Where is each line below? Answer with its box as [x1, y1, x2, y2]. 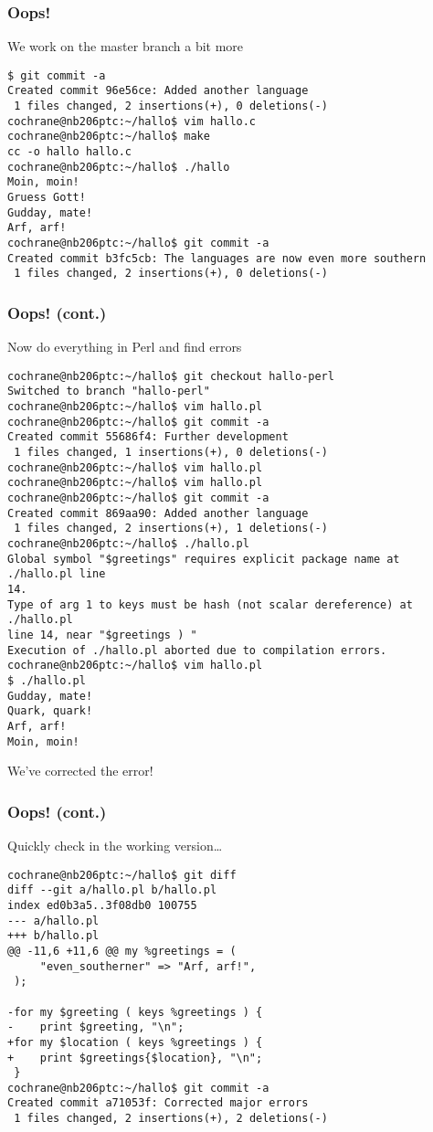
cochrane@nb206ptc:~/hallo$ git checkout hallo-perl [7, 369, 334, 383]
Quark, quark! [7, 704, 93, 718]
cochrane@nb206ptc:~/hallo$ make [7, 130, 210, 143]
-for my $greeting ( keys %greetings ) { [7, 1005, 263, 1019]
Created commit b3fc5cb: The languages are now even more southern [7, 251, 427, 265]
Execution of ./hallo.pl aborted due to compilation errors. [7, 643, 387, 657]
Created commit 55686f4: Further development [7, 430, 289, 444]
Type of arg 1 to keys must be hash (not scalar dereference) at [7, 598, 413, 611]
